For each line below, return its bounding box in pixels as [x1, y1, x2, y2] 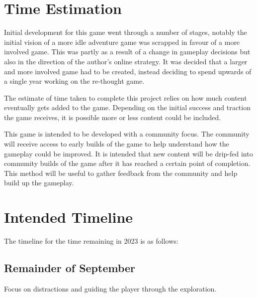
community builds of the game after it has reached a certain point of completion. [4, 158, 251, 168]
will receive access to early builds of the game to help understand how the [4, 139, 229, 149]
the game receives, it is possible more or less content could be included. [4, 112, 221, 122]
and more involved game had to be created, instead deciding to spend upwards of [4, 66, 252, 76]
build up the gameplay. [4, 177, 74, 188]
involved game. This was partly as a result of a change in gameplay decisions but [4, 46, 251, 57]
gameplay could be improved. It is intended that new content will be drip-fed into [4, 148, 253, 158]
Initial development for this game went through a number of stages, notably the [4, 27, 247, 37]
